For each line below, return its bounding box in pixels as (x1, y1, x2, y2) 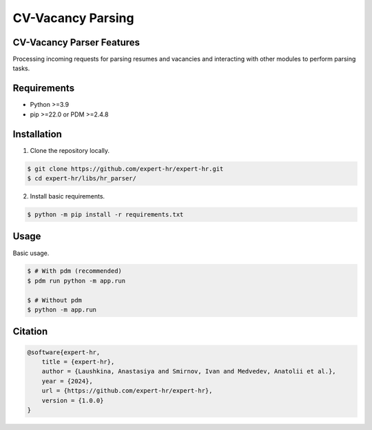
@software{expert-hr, (27, 348, 101, 356)
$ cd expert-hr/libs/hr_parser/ (27, 174, 137, 183)
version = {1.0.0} (41, 396, 104, 405)
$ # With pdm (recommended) (27, 267, 122, 275)
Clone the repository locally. (30, 146, 110, 154)
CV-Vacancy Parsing (12, 10, 134, 25)
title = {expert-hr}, (41, 358, 115, 366)
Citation (12, 326, 48, 338)
